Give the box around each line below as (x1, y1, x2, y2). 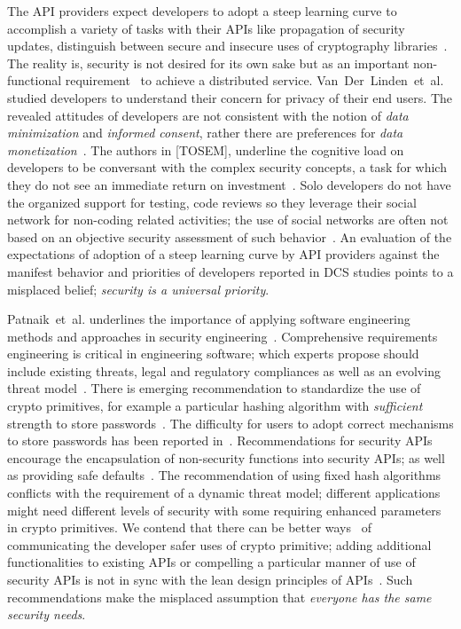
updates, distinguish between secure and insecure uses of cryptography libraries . (7, 36, 448, 55)
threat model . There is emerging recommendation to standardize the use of (7, 379, 421, 397)
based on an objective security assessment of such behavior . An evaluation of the (7, 227, 452, 246)
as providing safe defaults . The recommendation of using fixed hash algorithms (7, 466, 441, 484)
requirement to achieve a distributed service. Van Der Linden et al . (65, 71, 444, 90)
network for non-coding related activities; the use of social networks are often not (7, 210, 449, 229)
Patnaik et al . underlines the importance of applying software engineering (7, 310, 410, 328)
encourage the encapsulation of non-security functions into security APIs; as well (7, 448, 445, 467)
